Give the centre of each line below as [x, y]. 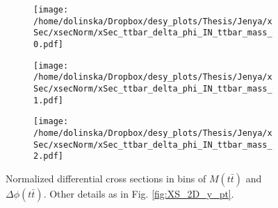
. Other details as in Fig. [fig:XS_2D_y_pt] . [139, 193]
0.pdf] [48, 44]
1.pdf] [48, 100]
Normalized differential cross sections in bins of [106, 178]
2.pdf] [48, 156]
